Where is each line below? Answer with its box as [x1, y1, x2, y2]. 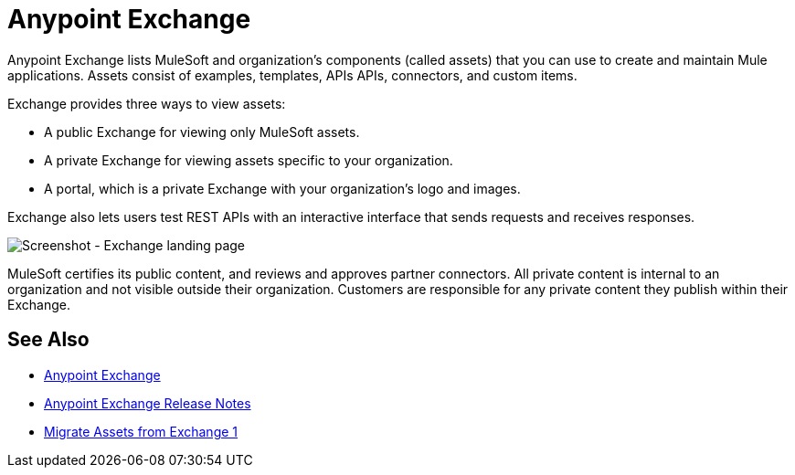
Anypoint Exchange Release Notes [44, 395, 251, 411]
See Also [7, 328, 90, 352]
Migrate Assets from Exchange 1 [44, 423, 238, 439]
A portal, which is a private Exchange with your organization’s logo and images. [44, 180, 521, 196]
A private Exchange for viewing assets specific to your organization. [44, 152, 453, 168]
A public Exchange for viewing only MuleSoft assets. [44, 123, 360, 140]
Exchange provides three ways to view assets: [7, 95, 286, 111]
